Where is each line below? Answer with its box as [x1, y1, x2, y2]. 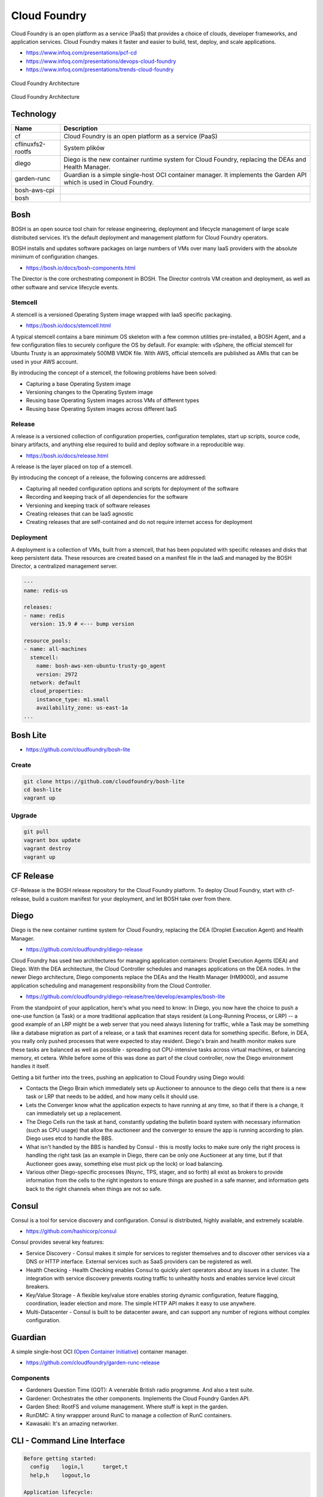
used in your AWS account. [11, 358, 78, 365]
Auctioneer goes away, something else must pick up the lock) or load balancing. [26, 1160, 224, 1167]
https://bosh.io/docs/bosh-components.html [26, 264, 136, 271]
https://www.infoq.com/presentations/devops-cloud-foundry [26, 57, 176, 65]
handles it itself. [11, 1063, 50, 1070]
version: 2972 [36, 671, 78, 678]
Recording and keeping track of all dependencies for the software [26, 493, 188, 501]
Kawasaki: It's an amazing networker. [26, 1420, 118, 1427]
